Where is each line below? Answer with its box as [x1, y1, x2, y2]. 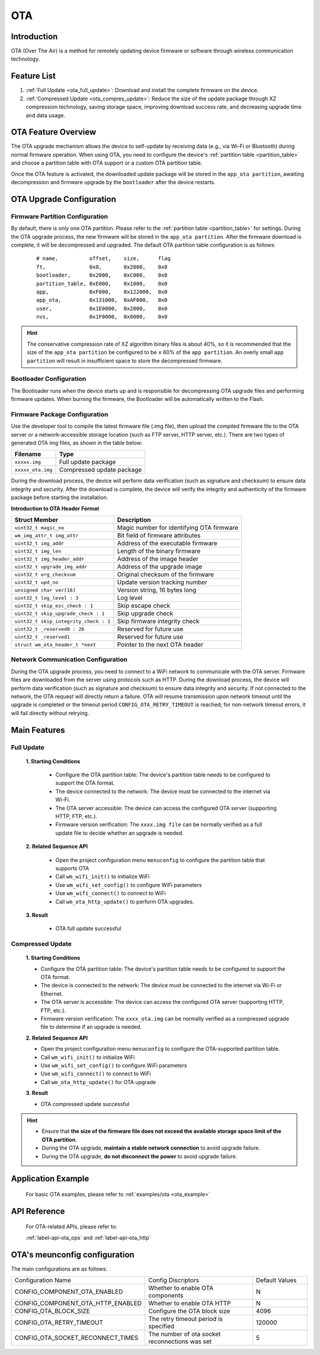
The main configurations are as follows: [11, 1265, 108, 1272]
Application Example [11, 1174, 89, 1184]
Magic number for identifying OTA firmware [117, 523, 239, 532]
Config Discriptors [148, 1276, 200, 1284]
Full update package [59, 458, 116, 466]
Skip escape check [117, 602, 171, 610]
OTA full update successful [55, 925, 121, 932]
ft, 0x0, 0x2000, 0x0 [36, 263, 168, 270]
